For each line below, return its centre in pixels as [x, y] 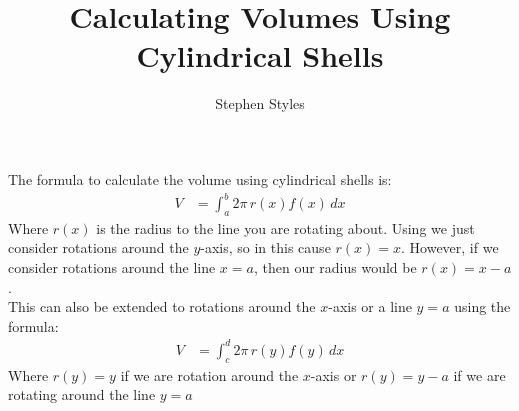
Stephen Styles [260, 103]
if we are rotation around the [209, 374]
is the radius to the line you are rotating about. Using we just [285, 227]
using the [482, 306]
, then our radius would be [335, 267]
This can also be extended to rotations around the [162, 306]
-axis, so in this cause [265, 247]
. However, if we [450, 247]
